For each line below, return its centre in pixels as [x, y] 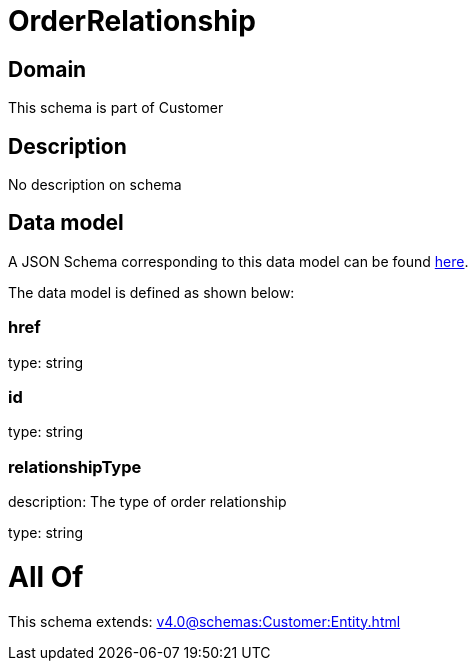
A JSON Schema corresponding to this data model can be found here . [238, 261]
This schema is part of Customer [116, 108]
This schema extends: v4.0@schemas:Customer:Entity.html [204, 621]
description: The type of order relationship [147, 502]
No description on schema [95, 185]
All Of [46, 576]
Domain [47, 69]
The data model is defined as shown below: [151, 292]
